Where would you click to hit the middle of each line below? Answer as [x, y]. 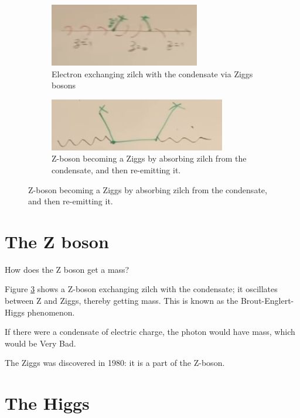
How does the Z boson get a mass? [67, 269]
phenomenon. [51, 312]
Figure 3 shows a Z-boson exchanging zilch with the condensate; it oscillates [141, 289]
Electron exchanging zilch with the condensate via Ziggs [152, 73]
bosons [64, 85]
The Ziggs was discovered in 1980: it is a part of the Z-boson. [115, 363]
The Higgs [47, 403]
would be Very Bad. [40, 343]
